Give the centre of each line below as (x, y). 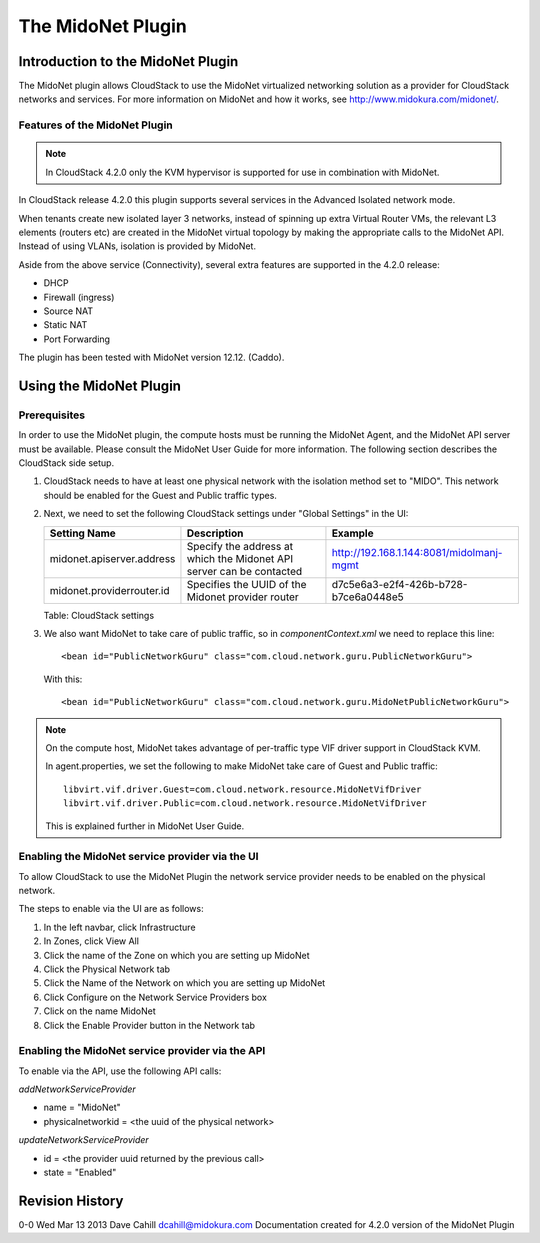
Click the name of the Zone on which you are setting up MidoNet (176, 955)
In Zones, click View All (91, 941)
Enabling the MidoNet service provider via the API (142, 1051)
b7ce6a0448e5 (367, 597)
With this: (63, 679)
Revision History (71, 1200)
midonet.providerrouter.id (109, 590)
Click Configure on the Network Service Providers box (155, 997)
